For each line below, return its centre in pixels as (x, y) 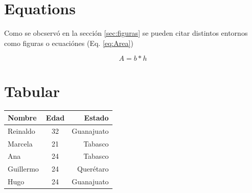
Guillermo (23, 169)
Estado (96, 117)
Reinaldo (21, 130)
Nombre (22, 117)
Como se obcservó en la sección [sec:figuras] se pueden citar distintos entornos (126, 33)
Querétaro (93, 169)
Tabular (32, 91)
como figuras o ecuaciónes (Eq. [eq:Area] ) (69, 43)
